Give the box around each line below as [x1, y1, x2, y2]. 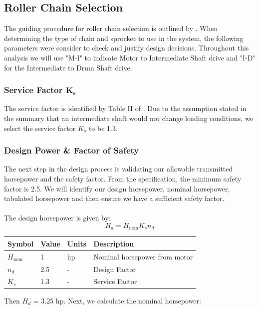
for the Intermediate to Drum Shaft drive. [4, 62, 132, 72]
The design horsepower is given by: [4, 212, 111, 223]
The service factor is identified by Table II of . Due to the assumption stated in [4, 103, 247, 113]
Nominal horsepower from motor [93, 251, 193, 261]
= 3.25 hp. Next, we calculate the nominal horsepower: [33, 295, 201, 305]
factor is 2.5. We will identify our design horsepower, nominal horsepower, [4, 183, 230, 193]
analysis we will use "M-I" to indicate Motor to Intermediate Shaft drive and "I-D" [4, 52, 256, 62]
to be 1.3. [88, 122, 118, 133]
